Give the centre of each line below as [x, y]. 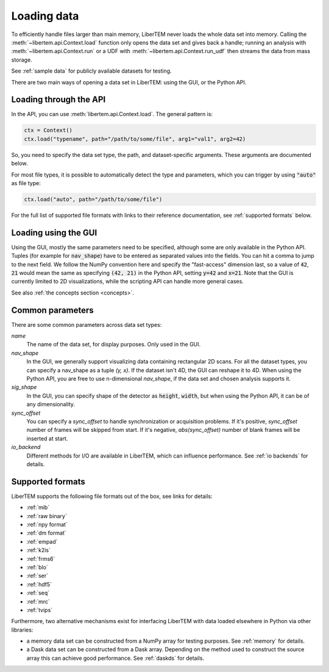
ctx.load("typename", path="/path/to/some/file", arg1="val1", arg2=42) [135, 139]
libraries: [22, 630]
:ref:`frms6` [41, 558]
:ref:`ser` [37, 576]
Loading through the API [58, 100]
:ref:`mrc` [38, 601]
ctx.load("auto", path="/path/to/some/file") [93, 199]
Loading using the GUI [54, 232]
